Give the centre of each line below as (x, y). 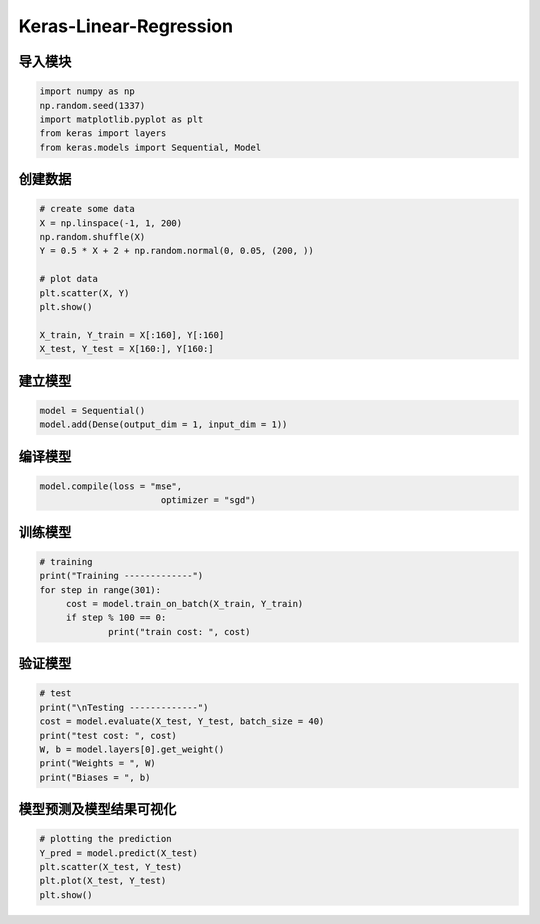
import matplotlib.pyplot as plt (121, 119)
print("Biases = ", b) (95, 777)
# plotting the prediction (105, 839)
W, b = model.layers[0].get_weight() (132, 749)
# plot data (69, 279)
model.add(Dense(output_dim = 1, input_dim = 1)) (163, 424)
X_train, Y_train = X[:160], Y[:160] (132, 334)
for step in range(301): (100, 589)
